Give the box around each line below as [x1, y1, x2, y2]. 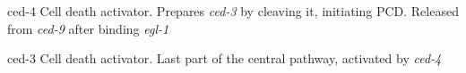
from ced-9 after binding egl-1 [7, 19, 169, 37]
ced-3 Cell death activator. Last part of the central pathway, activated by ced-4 [7, 49, 442, 68]
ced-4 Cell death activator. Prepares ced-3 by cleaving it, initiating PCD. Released [7, 2, 459, 20]
